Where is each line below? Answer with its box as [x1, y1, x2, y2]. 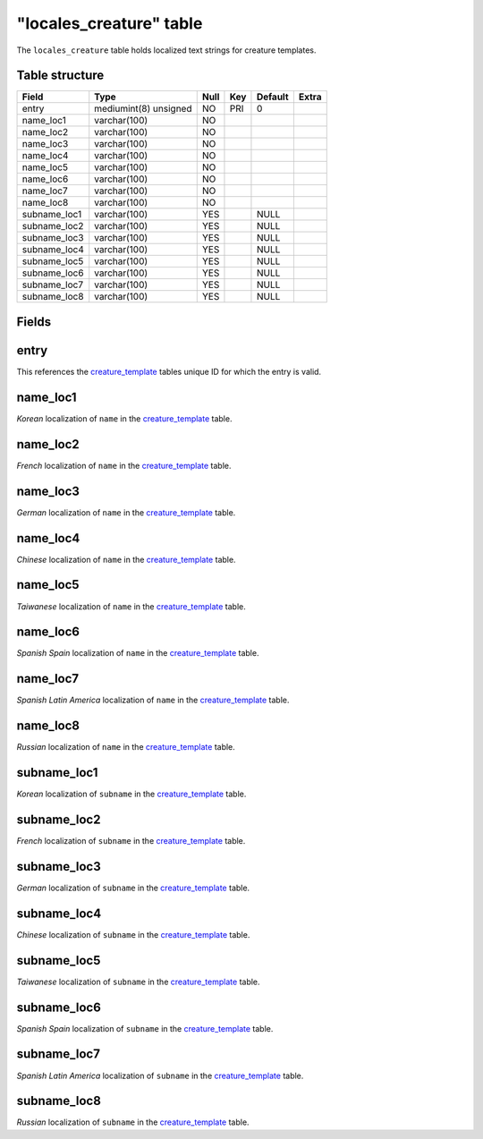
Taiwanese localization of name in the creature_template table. [16, 600, 246, 612]
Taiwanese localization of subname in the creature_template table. [16, 976, 260, 987]
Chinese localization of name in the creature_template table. [16, 554, 236, 565]
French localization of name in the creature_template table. [16, 460, 232, 471]
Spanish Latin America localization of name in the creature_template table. [16, 694, 290, 706]
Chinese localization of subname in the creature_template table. [16, 929, 250, 939]
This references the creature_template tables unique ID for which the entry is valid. [16, 366, 322, 377]
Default [256, 90, 290, 103]
